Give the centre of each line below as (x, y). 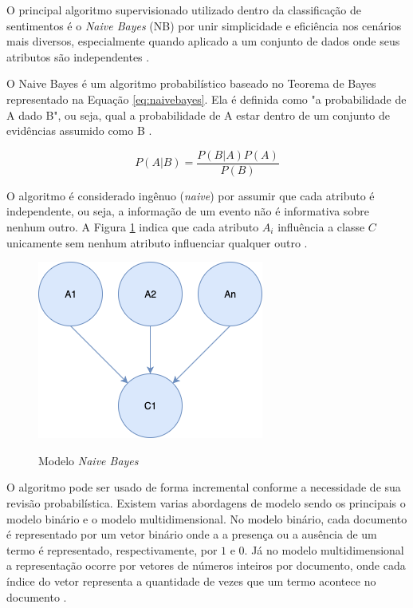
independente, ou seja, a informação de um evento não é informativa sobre (188, 211)
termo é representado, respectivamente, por (112, 549)
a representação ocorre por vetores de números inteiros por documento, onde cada (206, 565)
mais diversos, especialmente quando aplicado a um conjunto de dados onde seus (203, 41)
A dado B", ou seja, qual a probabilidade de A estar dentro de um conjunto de (198, 114)
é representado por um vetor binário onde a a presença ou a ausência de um (192, 534)
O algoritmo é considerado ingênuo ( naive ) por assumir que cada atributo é (191, 195)
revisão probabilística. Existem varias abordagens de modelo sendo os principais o (206, 502)
